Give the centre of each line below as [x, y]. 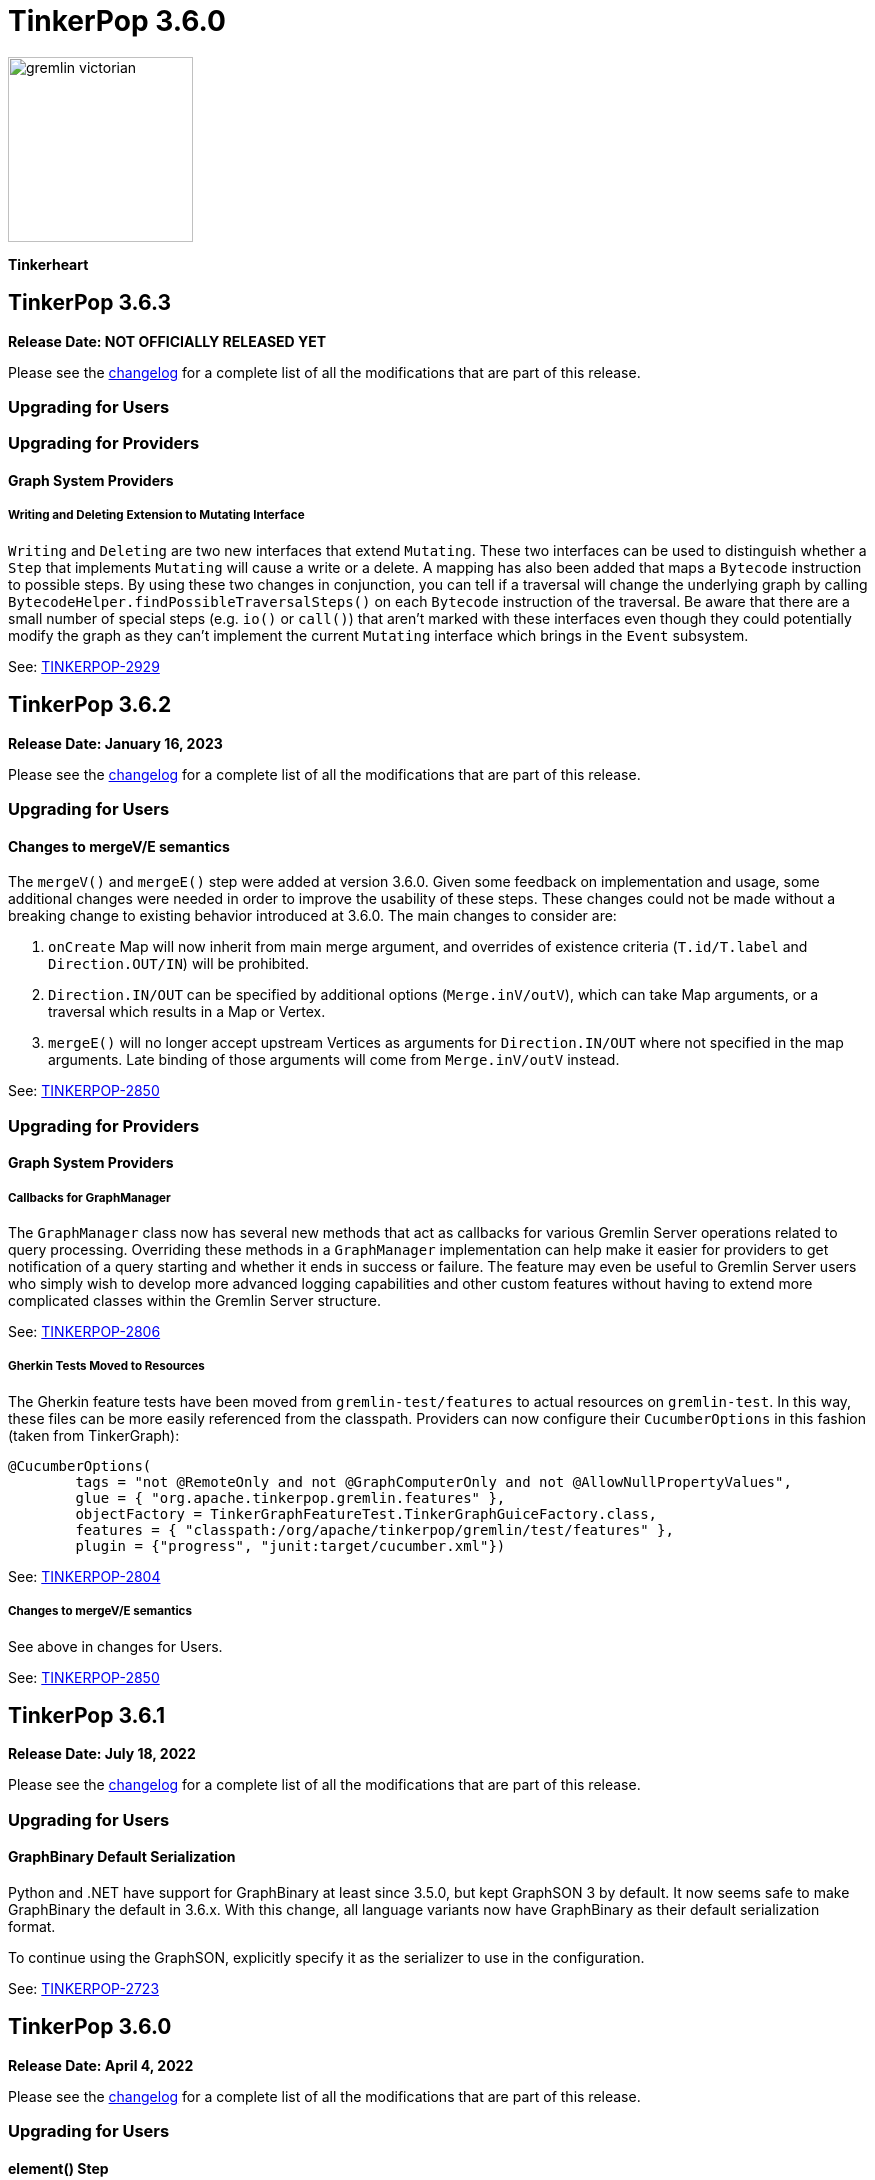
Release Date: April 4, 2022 [101, 2065]
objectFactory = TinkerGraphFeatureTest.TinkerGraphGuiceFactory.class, [366, 1513]
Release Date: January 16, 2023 [115, 743]
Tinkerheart [48, 264]
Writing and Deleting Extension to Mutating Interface [156, 515]
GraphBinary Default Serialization [122, 1857]
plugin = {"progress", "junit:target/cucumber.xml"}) [290, 1545]
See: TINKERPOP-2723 [84, 1988]
